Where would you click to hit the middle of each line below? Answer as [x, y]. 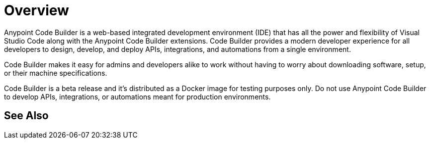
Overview [37, 10]
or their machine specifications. [56, 73]
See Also [26, 116]
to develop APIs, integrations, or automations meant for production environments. [137, 96]
